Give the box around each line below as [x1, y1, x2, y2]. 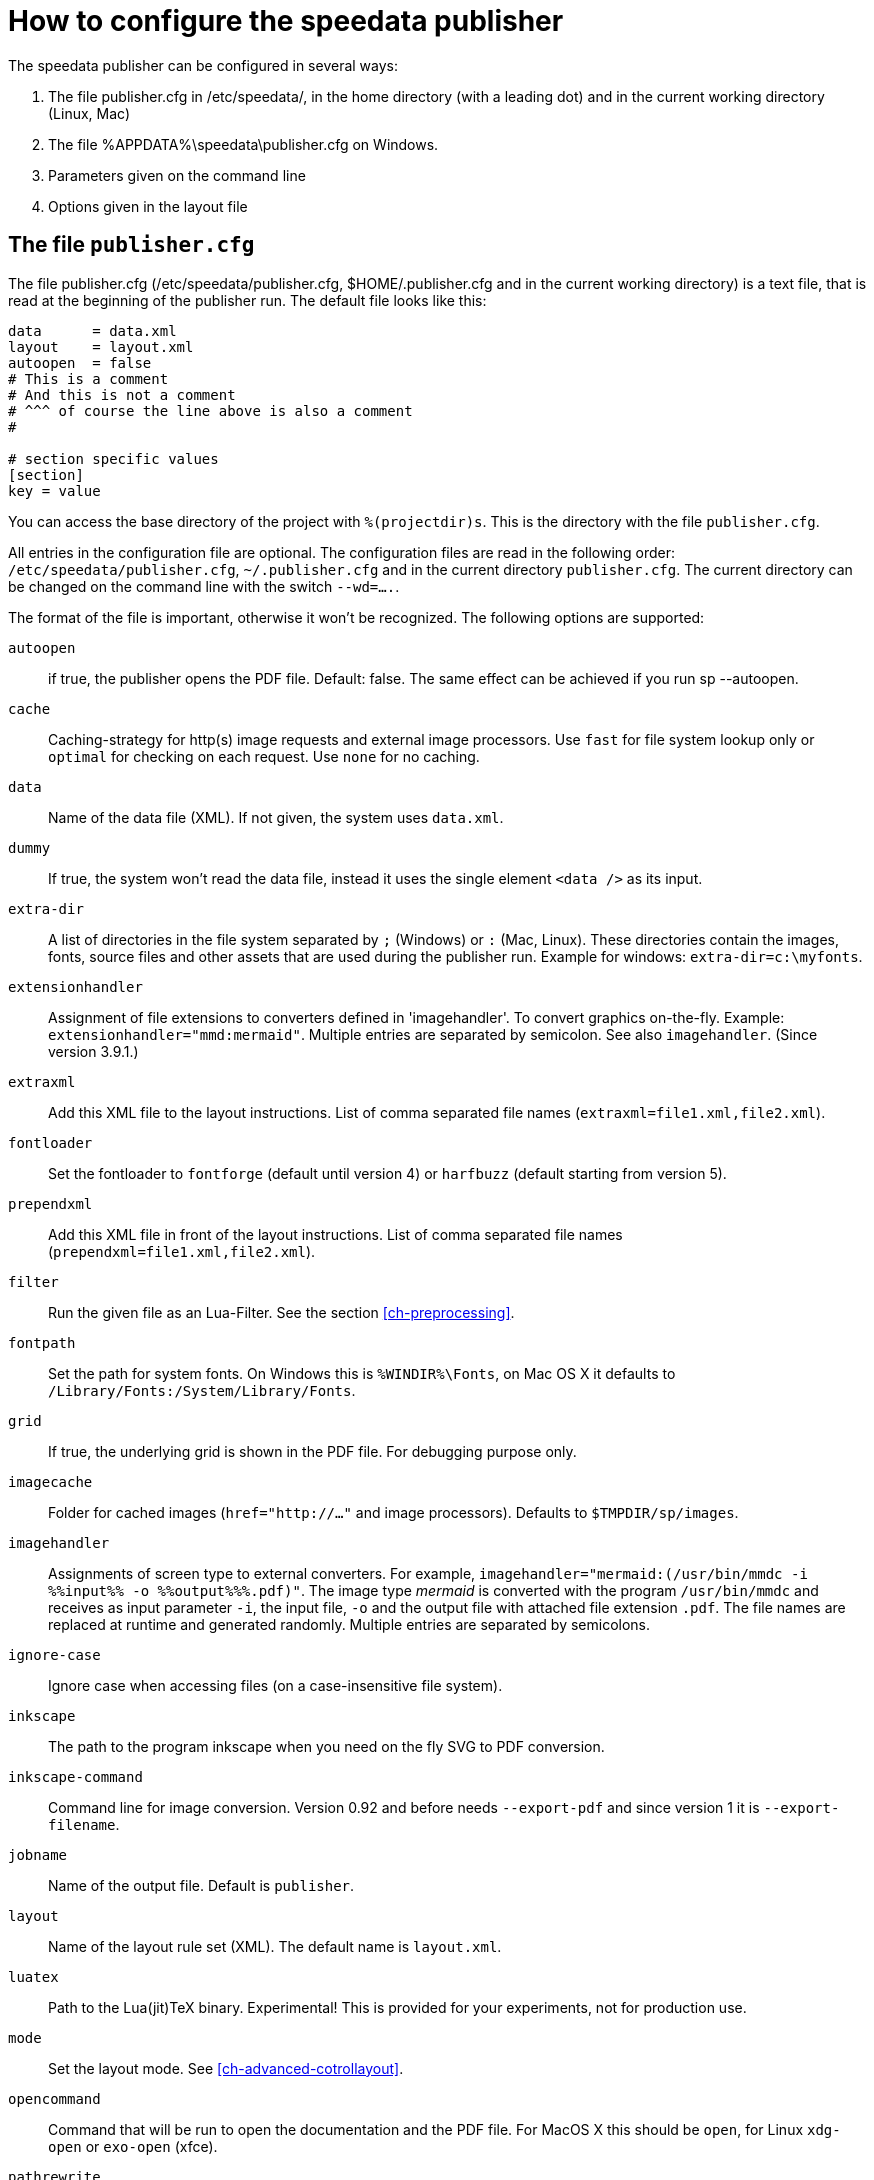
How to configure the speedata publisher [8, 4, 564, 38]
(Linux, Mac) [48, 104, 131, 122]
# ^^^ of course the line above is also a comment [8, 402, 413, 419]
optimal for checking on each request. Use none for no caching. [48, 747, 480, 765]
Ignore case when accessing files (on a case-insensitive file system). [48, 1676, 503, 1694]
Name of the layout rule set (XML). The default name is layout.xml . [48, 1937, 502, 1955]
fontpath [8, 1334, 76, 1351]
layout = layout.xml [8, 338, 194, 355]
